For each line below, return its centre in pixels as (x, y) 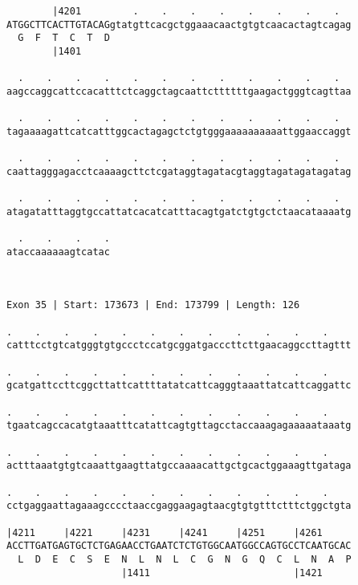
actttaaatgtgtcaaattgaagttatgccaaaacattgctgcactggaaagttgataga (179, 466)
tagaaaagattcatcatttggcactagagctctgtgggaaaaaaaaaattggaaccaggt (179, 131)
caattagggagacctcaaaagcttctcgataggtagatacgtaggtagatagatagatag (179, 171)
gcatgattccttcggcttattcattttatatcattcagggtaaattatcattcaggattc (179, 386)
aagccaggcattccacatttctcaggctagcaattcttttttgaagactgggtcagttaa (179, 91)
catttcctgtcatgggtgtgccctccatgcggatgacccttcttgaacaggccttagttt (179, 345)
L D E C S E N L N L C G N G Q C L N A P (185, 559)
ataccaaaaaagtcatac (58, 252)
